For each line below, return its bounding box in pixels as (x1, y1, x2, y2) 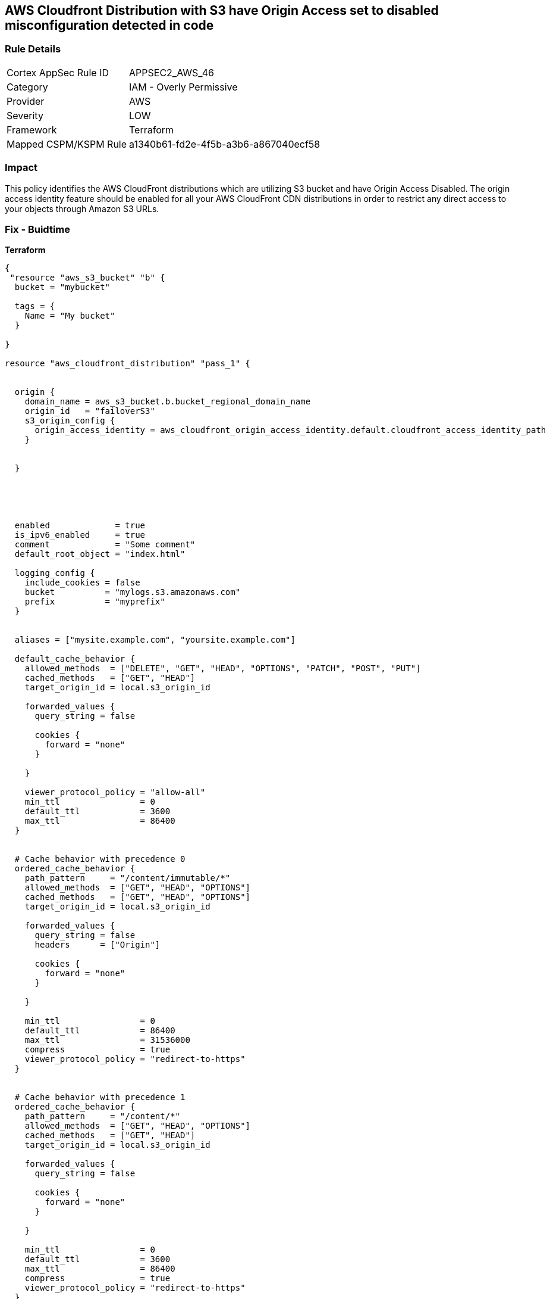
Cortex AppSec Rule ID (7, 66, 109, 79)
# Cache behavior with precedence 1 (14, 1092, 186, 1102)
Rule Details (5, 43, 61, 55)
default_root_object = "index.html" (14, 549, 186, 559)
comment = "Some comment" (14, 540, 196, 550)
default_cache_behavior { (14, 654, 136, 664)
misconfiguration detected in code (5, 18, 214, 33)
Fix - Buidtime (5, 223, 71, 235)
